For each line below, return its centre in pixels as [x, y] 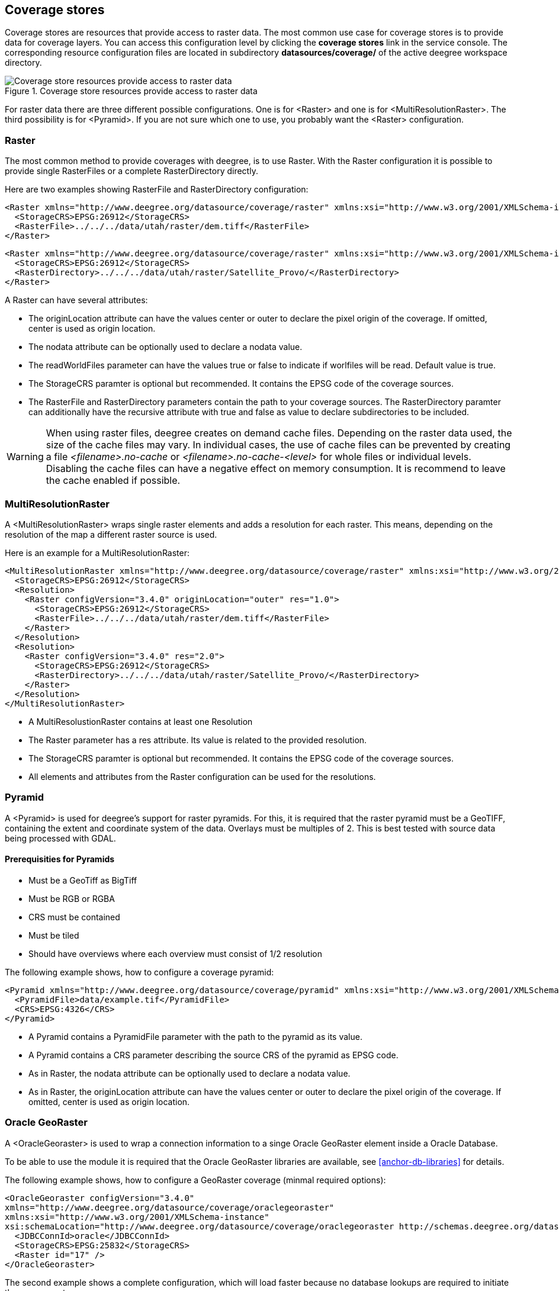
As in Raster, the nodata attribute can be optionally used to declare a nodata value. [189, 1073]
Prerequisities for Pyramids [60, 859]
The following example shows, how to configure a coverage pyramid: [139, 972]
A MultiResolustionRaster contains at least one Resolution [141, 721]
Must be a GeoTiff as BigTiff [83, 880]
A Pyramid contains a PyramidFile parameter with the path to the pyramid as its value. [195, 1036]
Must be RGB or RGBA [72, 898]
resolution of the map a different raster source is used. [111, 534]
